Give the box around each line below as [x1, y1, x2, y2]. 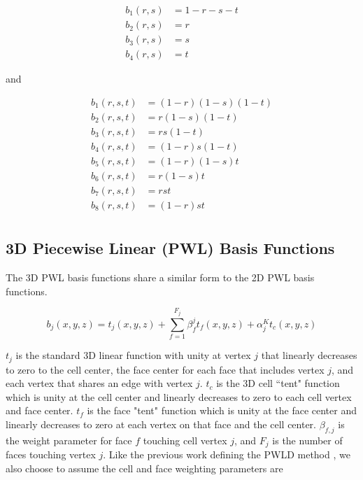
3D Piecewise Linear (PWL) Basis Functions [6, 237, 335, 259]
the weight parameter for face [6, 432, 132, 447]
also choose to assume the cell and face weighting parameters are [6, 460, 283, 475]
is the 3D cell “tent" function [216, 376, 340, 390]
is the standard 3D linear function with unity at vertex [15, 348, 251, 362]
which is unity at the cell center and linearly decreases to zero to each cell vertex [6, 389, 352, 404]
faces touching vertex [6, 447, 96, 462]
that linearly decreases [261, 348, 357, 362]
